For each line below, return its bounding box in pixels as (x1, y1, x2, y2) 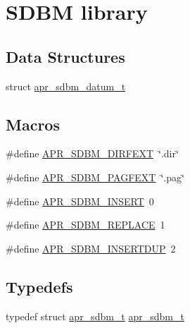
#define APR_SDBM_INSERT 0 (6, 193, 154, 208)
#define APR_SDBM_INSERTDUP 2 (6, 241, 176, 255)
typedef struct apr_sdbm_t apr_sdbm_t (6, 308, 184, 323)
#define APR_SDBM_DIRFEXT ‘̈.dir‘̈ (6, 146, 179, 161)
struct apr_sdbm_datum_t (6, 78, 126, 93)
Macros (6, 113, 60, 135)
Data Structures (6, 45, 125, 67)
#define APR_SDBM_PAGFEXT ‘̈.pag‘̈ (6, 169, 184, 184)
